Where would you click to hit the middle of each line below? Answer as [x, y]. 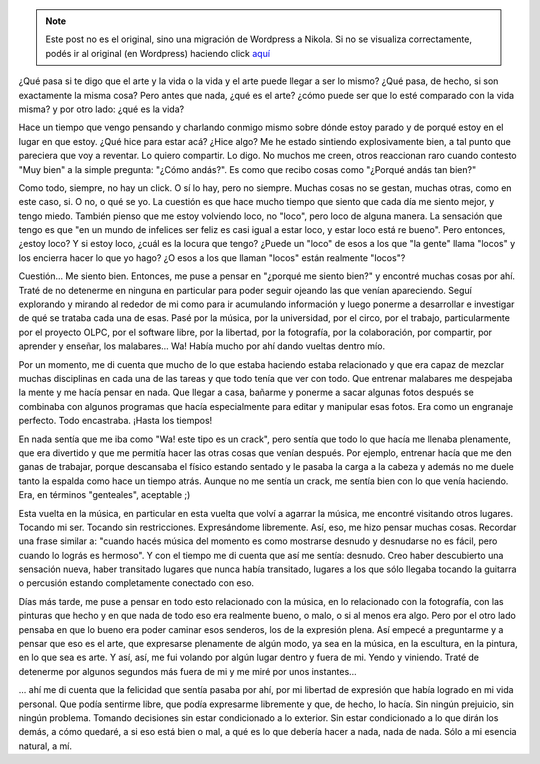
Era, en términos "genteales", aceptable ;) [104, 495]
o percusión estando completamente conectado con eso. [136, 583]
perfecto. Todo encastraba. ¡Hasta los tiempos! [115, 421]
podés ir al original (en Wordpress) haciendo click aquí [157, 53]
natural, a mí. [45, 746]
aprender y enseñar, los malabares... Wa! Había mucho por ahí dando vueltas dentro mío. [201, 346]
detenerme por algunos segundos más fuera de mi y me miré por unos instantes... [187, 671]
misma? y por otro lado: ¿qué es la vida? [101, 109]
